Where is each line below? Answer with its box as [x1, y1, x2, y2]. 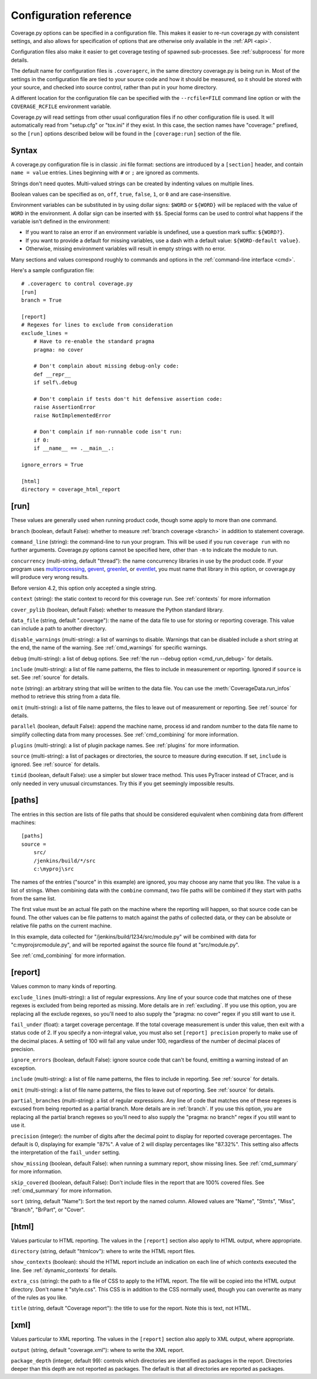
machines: [11, 819, 36, 826]
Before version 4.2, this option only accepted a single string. [11, 584, 157, 591]
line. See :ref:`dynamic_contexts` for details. [11, 1267, 117, 1274]
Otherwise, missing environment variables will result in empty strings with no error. [25, 245, 226, 252]
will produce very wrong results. [11, 574, 89, 581]
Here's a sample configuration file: [11, 267, 95, 274]
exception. [11, 1065, 36, 1072]
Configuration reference [11, 9, 132, 22]
